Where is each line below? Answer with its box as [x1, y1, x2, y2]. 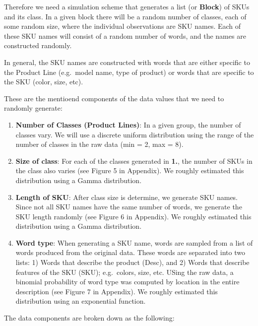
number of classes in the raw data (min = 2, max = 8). [15, 139, 184, 149]
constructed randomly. [4, 40, 72, 51]
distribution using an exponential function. [15, 296, 146, 306]
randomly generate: [4, 103, 63, 113]
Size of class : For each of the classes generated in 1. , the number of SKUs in [15, 155, 253, 166]
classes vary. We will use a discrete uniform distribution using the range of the [15, 129, 254, 139]
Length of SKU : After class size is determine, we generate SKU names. [15, 192, 238, 202]
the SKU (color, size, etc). [4, 76, 83, 87]
